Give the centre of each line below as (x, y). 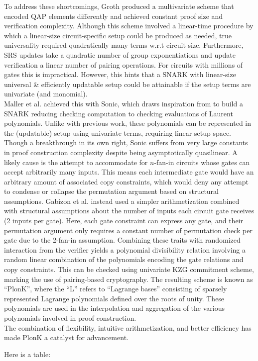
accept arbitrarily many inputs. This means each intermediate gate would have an (129, 172)
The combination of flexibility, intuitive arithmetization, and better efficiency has (128, 327)
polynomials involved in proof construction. (70, 318)
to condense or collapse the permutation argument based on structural (112, 191)
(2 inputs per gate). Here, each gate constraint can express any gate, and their (124, 221)
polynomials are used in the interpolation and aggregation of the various (114, 308)
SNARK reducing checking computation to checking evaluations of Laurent (119, 113)
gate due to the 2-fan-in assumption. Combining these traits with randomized (122, 240)
